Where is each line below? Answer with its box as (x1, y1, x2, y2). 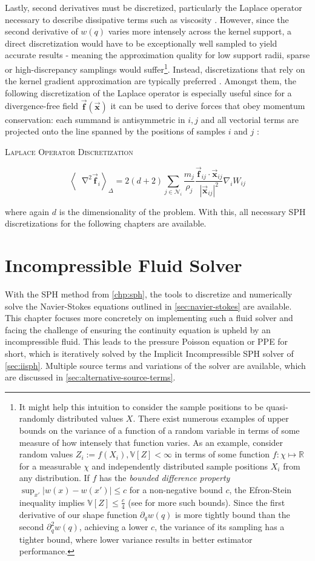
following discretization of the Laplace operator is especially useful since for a (5, 86, 292, 99)
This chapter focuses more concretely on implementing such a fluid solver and (5, 311, 293, 324)
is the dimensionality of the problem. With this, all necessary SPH (59, 205, 306, 217)
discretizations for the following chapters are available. (5, 217, 207, 230)
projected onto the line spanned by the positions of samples (5, 125, 226, 138)
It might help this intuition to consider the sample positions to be (19, 400, 264, 413)
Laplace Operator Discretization (5, 145, 133, 158)
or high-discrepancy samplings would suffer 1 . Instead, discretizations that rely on (5, 61, 305, 75)
